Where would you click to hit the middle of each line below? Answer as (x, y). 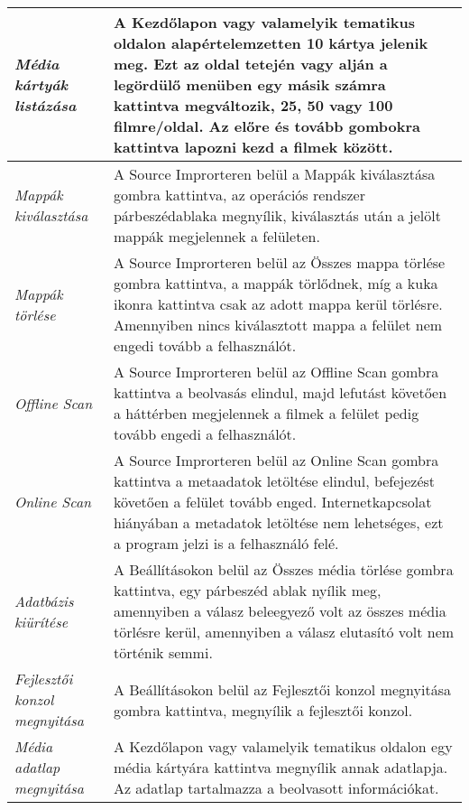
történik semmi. (163, 652)
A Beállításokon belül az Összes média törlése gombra (283, 569)
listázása (46, 105)
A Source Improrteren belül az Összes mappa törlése (279, 262)
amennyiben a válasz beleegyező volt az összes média (280, 611)
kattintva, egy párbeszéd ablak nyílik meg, (247, 590)
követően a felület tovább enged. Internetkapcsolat (272, 502)
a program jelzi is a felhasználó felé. (226, 543)
